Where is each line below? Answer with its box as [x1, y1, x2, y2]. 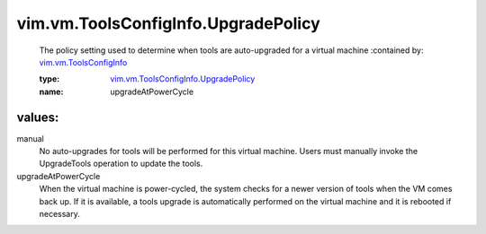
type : [39, 74, 60, 84]
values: [16, 109, 59, 125]
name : [39, 86, 64, 97]
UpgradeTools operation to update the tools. [39, 158, 203, 169]
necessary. [39, 208, 81, 219]
